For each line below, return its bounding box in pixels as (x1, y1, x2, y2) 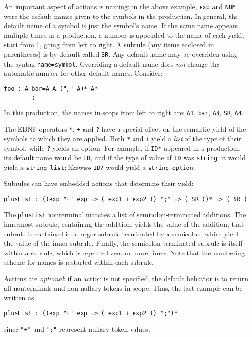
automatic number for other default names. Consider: (4, 68, 163, 78)
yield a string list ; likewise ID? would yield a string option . (4, 162, 195, 172)
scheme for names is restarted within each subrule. (4, 257, 154, 267)
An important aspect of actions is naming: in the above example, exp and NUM (4, 1, 236, 11)
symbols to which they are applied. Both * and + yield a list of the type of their (4, 133, 241, 143)
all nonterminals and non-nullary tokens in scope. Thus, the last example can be (4, 283, 243, 293)
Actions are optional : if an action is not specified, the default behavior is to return (4, 273, 248, 284)
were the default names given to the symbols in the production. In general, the (4, 11, 238, 21)
